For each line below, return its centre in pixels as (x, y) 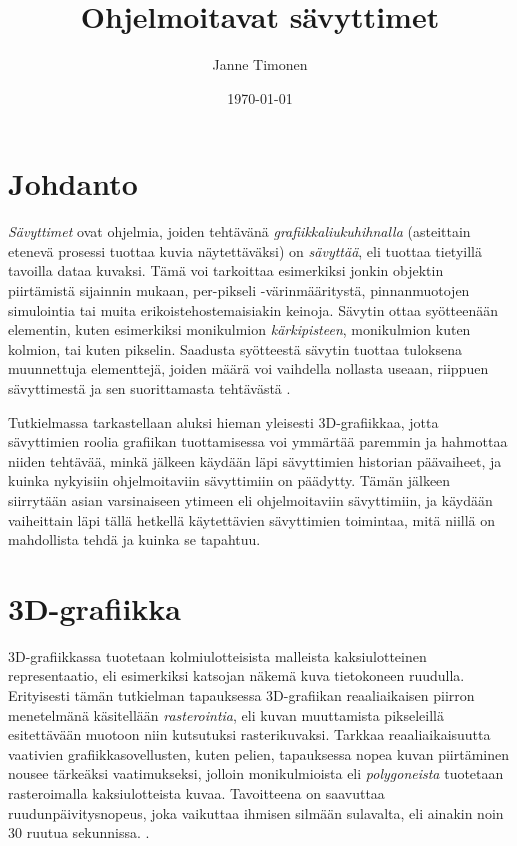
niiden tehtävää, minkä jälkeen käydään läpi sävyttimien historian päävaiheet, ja (255, 460)
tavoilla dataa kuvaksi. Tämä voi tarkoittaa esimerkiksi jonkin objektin (226, 270)
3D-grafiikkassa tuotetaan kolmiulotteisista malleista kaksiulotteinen (217, 655)
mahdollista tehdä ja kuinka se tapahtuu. (134, 539)
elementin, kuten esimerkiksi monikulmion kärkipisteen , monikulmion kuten (239, 329)
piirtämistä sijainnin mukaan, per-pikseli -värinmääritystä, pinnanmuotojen (239, 290)
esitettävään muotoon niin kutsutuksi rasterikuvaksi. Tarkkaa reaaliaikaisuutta (249, 734)
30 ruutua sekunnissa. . (79, 832)
